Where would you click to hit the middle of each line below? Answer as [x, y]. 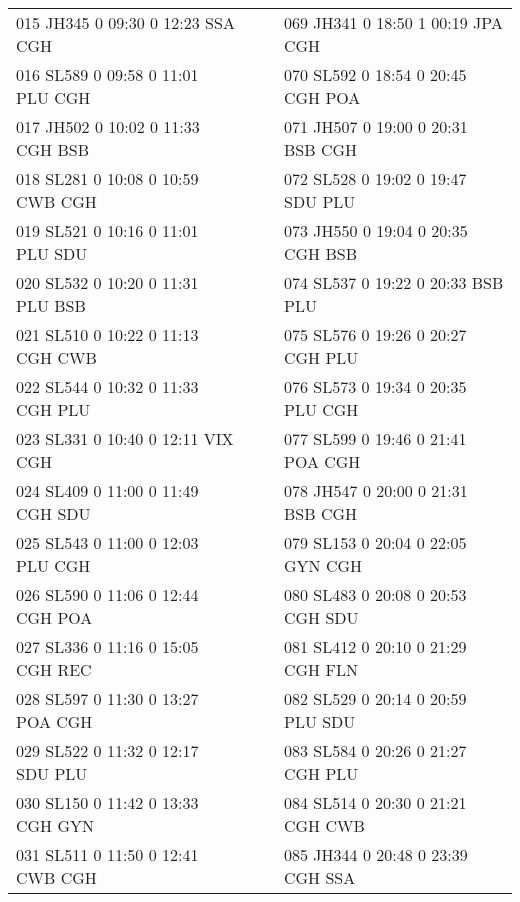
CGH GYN [55, 825]
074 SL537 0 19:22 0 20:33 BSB [394, 282]
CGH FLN [321, 669]
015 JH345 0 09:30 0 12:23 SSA [125, 22]
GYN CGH [323, 565]
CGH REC [54, 669]
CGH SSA [320, 877]
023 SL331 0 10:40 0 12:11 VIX [125, 438]
